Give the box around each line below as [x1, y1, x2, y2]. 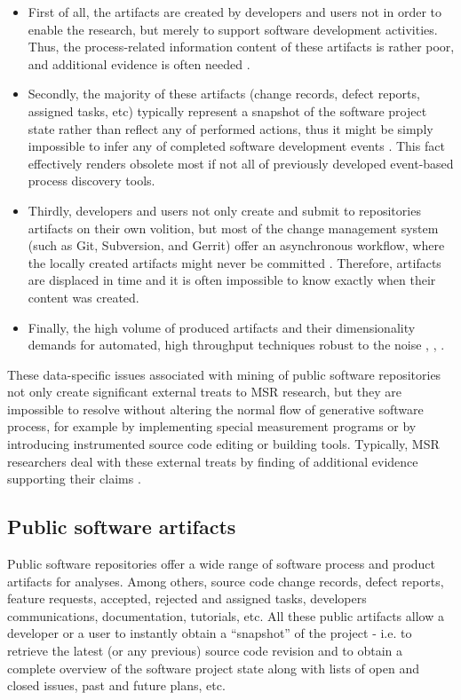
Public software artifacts [7, 513, 236, 540]
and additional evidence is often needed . [28, 54, 250, 73]
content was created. [28, 287, 139, 306]
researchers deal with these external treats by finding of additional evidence [7, 452, 418, 470]
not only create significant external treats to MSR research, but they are [7, 382, 401, 401]
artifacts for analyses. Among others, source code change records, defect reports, [7, 571, 444, 590]
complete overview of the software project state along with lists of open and [7, 658, 419, 677]
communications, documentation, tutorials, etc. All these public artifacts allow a [7, 606, 444, 625]
